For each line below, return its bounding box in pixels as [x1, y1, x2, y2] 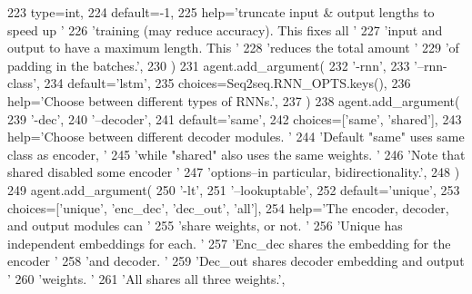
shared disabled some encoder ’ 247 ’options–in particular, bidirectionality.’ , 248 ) [7, 162, 460, 181]
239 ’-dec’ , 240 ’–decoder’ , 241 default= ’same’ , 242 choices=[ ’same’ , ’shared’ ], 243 [7, 109, 462, 128]
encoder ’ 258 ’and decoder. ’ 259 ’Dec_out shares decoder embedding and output [7, 251, 465, 270]
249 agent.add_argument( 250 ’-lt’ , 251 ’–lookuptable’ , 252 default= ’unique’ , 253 [7, 180, 460, 199]
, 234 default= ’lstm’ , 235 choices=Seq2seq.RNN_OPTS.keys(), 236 [36, 73, 411, 93]
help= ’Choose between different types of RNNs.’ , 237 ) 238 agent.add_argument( [7, 91, 460, 110]
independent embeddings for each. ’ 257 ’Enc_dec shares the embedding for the [7, 233, 451, 252]
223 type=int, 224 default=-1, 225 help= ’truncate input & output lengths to [7, 3, 435, 21]
